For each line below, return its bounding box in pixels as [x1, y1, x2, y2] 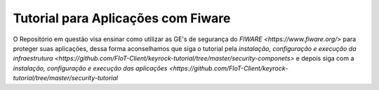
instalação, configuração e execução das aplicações [13, 63, 168, 73]
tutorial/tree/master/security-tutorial [13, 74, 119, 82]
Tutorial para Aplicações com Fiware [13, 10, 231, 26]
